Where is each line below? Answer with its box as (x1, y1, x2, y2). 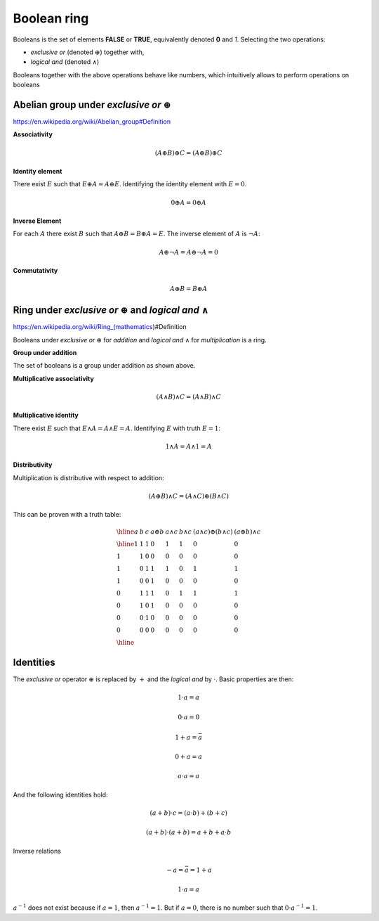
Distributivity (13, 460, 53, 469)
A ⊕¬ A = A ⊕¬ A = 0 (159, 248, 219, 256)
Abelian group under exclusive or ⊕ (13, 98, 171, 110)
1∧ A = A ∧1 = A (165, 442, 212, 450)
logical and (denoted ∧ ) (30, 58, 100, 66)
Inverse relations (13, 846, 61, 855)
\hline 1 (116, 540, 138, 548)
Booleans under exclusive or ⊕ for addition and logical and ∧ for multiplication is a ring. (13, 335, 267, 344)
